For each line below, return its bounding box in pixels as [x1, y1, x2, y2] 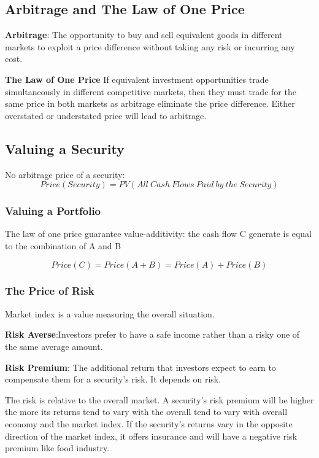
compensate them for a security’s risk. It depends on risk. [5, 373, 221, 386]
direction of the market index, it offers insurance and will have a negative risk [5, 429, 298, 442]
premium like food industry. [5, 441, 110, 454]
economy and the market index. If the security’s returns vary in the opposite [5, 417, 293, 430]
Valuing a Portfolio [5, 203, 101, 219]
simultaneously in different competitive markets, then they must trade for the [5, 85, 296, 98]
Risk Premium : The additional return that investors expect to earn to [5, 360, 276, 373]
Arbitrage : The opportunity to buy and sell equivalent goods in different [5, 28, 283, 41]
